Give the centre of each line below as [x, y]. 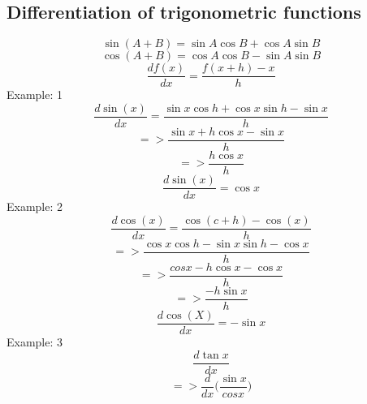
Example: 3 [35, 342]
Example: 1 [35, 95]
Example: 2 [35, 206]
